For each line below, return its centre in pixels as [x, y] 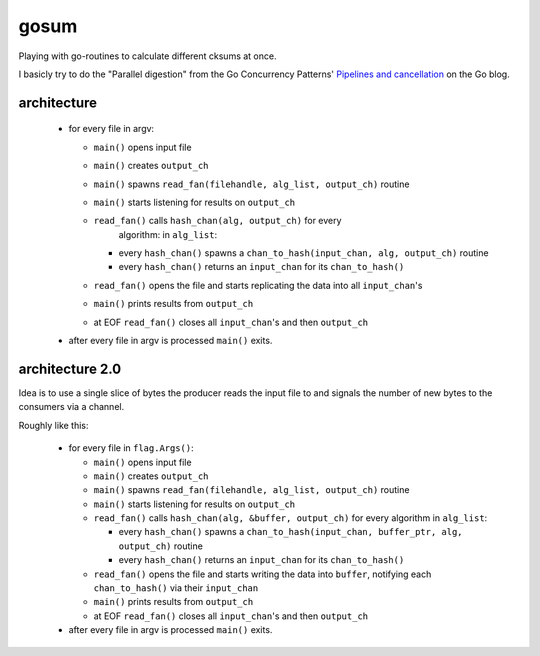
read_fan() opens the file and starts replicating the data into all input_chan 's [258, 285]
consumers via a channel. [71, 407]
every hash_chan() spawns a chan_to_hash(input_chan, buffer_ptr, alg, [291, 532]
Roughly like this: [53, 425]
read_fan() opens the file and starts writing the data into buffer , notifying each [262, 574]
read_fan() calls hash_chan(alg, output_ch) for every [217, 221]
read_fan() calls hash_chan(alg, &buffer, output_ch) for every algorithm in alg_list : [290, 518]
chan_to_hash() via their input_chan [176, 588]
